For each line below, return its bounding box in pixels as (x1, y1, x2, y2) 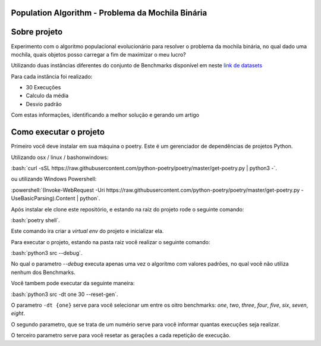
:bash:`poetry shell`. (11, 216, 60, 223)
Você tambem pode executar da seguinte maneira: (11, 280, 135, 287)
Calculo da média (26, 92, 69, 99)
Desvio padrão (26, 100, 62, 107)
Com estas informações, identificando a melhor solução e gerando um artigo (11, 111, 199, 119)
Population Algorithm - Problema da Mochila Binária (11, 8, 207, 18)
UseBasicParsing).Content (11, 195, 75, 202)
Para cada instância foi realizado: (11, 73, 93, 80)
